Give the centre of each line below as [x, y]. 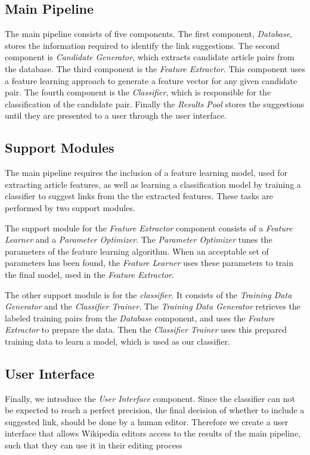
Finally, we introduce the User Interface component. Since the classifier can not [150, 398]
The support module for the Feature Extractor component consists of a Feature [149, 227]
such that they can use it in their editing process [94, 445]
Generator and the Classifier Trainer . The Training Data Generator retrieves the [153, 306]
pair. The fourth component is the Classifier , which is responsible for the [138, 92]
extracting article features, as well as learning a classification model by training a [153, 184]
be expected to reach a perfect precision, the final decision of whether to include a [155, 410]
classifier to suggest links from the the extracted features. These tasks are [139, 196]
